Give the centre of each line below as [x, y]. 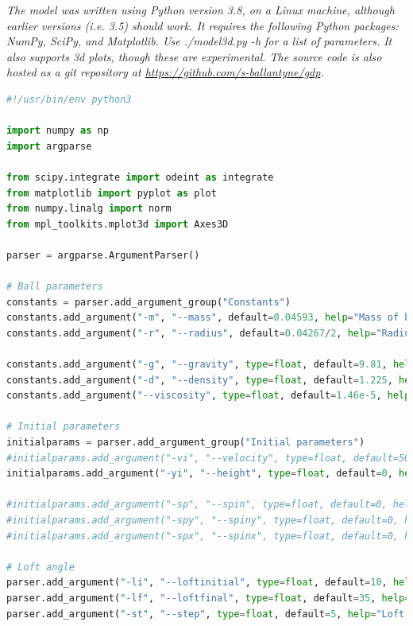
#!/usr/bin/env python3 [69, 99]
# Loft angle [41, 567]
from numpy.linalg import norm [89, 209]
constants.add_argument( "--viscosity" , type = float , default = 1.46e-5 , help [208, 396]
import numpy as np [58, 131]
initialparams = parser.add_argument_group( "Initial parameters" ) [186, 443]
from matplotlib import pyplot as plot [112, 193]
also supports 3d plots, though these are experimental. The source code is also [194, 56]
